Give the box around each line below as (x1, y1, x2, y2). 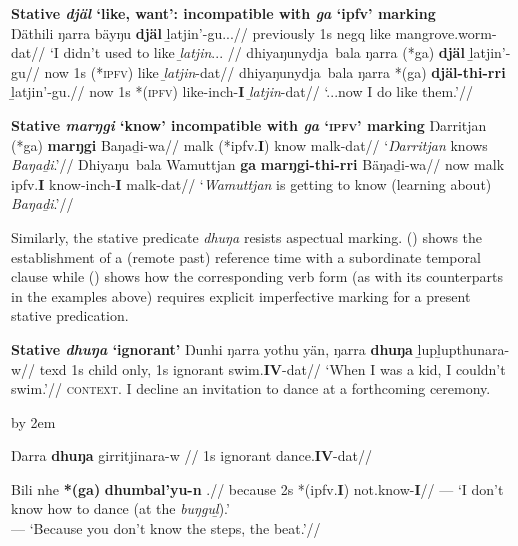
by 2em (11, 411, 56, 432)
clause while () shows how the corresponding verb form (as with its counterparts (11, 266, 503, 287)
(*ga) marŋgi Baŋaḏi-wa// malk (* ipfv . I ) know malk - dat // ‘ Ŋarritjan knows (11, 134, 488, 155)
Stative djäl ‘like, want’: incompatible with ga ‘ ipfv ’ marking (11, 3, 436, 23)
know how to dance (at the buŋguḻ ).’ (11, 498, 230, 519)
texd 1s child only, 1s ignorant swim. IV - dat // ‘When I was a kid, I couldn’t (39, 358, 506, 379)
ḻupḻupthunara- (417, 338, 510, 359)
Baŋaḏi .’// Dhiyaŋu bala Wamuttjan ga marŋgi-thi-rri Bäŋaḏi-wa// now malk (11, 154, 505, 175)
